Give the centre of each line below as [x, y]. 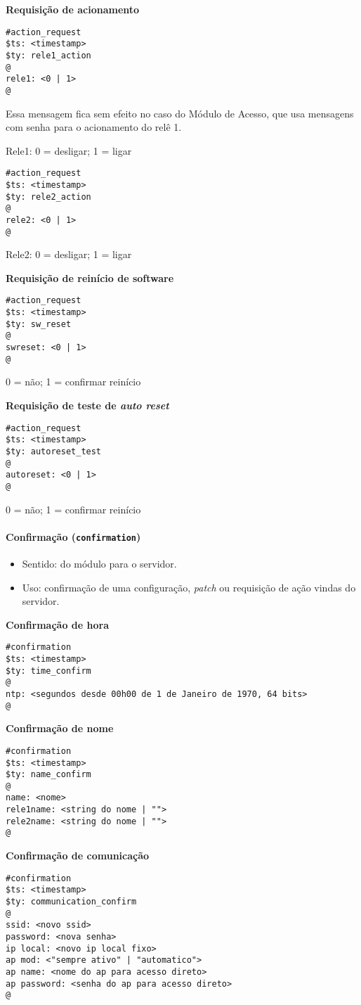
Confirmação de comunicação [78, 856]
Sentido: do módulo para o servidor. [99, 563]
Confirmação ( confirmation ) [73, 536]
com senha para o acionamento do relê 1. [94, 127]
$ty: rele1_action [48, 55]
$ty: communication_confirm [71, 902]
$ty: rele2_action [48, 197]
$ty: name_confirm [48, 775]
